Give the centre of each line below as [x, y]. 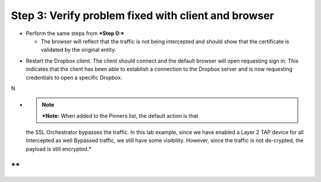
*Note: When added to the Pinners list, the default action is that [120, 115]
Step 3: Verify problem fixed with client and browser [143, 15]
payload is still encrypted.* [59, 149]
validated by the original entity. [78, 50]
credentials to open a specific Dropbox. [74, 77]
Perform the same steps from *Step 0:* [75, 33]
